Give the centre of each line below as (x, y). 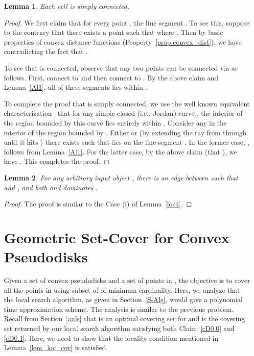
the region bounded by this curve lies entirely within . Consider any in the (115, 122)
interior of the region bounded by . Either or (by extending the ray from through (125, 132)
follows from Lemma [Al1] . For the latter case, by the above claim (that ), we (121, 151)
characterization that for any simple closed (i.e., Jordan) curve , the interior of (123, 113)
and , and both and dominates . (51, 187)
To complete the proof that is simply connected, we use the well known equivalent (127, 103)
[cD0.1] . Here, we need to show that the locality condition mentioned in (111, 338)
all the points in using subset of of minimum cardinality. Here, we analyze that (122, 290)
